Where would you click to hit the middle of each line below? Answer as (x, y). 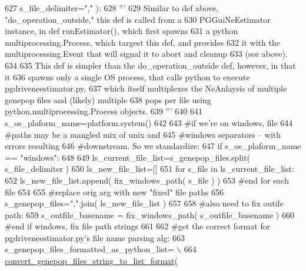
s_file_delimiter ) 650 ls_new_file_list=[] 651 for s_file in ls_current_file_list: (149, 169)
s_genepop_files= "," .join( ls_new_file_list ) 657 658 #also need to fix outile (144, 203)
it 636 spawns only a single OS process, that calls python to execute (127, 77)
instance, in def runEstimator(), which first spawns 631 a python (122, 31)
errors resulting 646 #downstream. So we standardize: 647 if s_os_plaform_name (153, 146)
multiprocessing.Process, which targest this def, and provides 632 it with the (142, 42)
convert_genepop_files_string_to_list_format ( (91, 261)
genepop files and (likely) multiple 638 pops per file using (108, 99)
